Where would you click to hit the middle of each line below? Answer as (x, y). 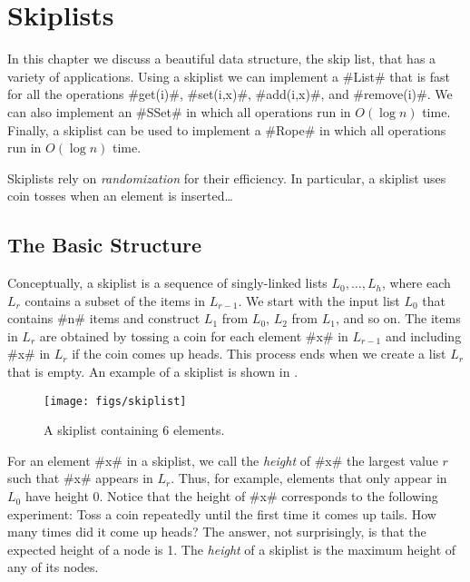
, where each (416, 283)
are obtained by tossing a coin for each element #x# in (194, 335)
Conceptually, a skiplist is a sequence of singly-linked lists (167, 283)
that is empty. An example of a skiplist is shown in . (153, 372)
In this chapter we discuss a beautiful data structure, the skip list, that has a (222, 59)
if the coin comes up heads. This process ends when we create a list (259, 354)
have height (57, 496)
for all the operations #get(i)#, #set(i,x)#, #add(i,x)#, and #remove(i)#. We (230, 94)
